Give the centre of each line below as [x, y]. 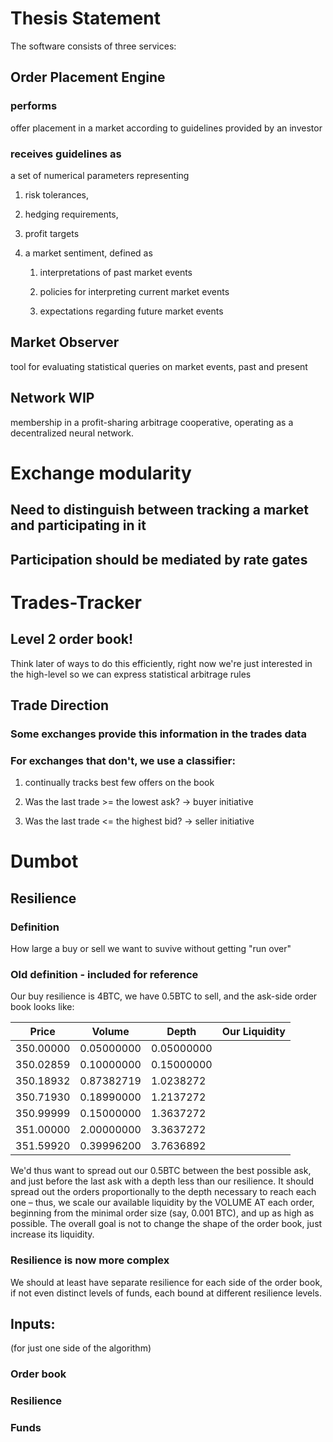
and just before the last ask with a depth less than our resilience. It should [162, 1181]
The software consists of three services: [93, 46]
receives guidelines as [66, 154]
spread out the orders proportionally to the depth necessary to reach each [163, 1192]
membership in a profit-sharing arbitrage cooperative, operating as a [152, 422]
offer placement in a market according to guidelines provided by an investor [166, 128]
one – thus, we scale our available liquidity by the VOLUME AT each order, [162, 1203]
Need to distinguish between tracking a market [160, 510]
